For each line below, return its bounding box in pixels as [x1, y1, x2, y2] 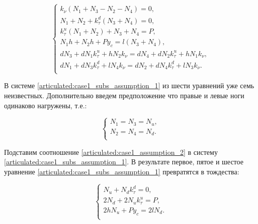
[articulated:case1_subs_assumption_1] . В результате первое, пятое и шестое [4, 156, 243, 167]
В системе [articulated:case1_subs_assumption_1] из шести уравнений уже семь [4, 80, 254, 91]
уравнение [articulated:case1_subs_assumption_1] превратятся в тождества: [4, 166, 239, 176]
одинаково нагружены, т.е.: [4, 100, 87, 110]
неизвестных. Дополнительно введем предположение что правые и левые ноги [4, 90, 244, 101]
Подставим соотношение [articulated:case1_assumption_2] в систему [4, 146, 218, 157]
